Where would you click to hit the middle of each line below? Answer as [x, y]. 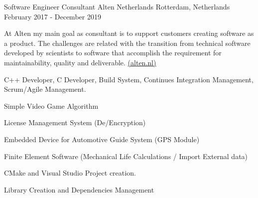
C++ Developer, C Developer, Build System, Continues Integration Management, [129, 79]
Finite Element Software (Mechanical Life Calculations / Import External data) [126, 156]
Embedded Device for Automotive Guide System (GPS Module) [102, 139]
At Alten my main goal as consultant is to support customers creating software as [129, 33]
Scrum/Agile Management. [45, 89]
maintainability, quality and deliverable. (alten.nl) [80, 62]
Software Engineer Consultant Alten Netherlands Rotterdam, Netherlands [117, 6]
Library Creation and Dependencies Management [79, 189]
